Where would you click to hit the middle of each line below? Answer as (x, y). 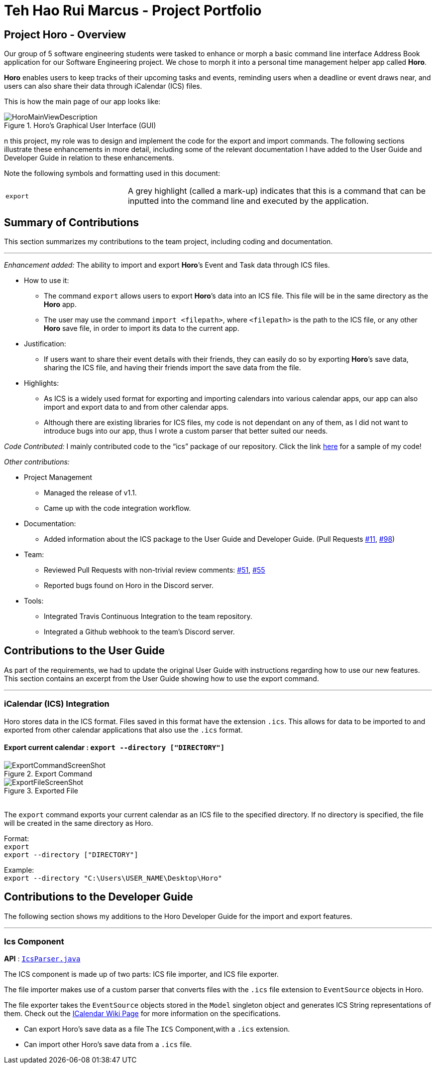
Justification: (45, 344)
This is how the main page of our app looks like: (82, 102)
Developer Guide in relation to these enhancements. (89, 158)
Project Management (58, 477)
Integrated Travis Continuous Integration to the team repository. (148, 616)
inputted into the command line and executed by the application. (248, 201)
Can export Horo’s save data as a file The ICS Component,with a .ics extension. (157, 1029)
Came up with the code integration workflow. (117, 508)
